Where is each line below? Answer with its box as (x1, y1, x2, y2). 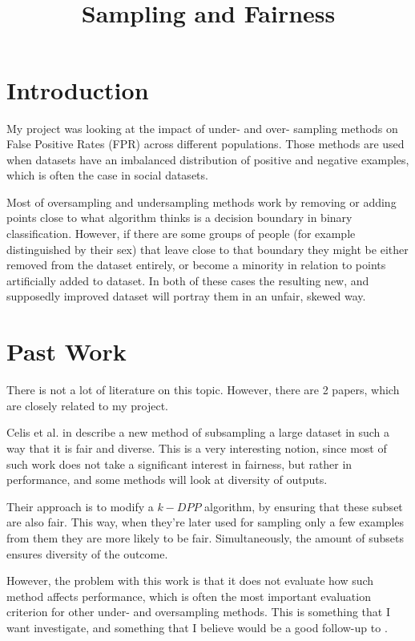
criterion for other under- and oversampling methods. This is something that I (6, 603, 390, 620)
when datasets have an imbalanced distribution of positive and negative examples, (6, 151, 409, 167)
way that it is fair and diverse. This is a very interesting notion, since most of (6, 439, 387, 456)
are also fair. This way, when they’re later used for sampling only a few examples (6, 514, 405, 530)
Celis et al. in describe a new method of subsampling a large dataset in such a (6, 424, 390, 441)
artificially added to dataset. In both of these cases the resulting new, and (6, 272, 369, 288)
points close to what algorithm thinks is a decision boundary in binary (6, 209, 353, 226)
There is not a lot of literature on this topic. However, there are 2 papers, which (6, 381, 400, 398)
